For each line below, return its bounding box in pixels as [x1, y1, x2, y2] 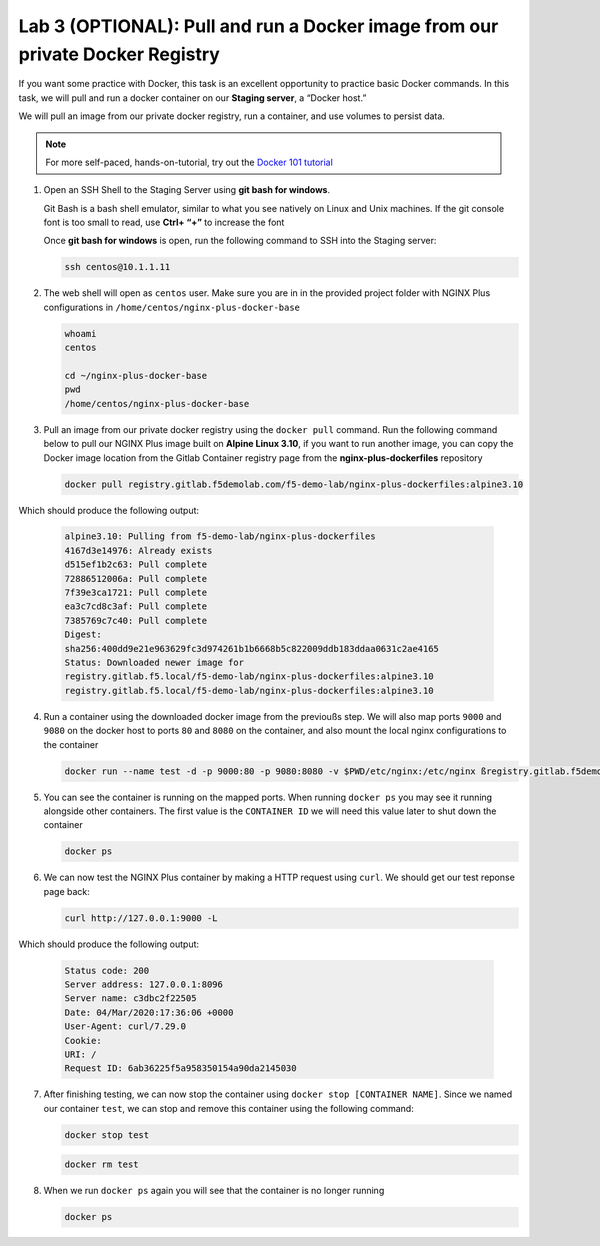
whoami [64, 328, 97, 339]
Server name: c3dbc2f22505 [64, 993, 197, 1004]
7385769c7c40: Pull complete [64, 615, 208, 626]
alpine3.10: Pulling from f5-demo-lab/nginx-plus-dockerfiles [64, 531, 376, 542]
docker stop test [64, 1129, 150, 1140]
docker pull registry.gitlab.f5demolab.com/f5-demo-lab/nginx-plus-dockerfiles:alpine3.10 [64, 478, 524, 490]
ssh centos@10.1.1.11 [64, 261, 171, 273]
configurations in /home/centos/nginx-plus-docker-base [43, 301, 300, 313]
